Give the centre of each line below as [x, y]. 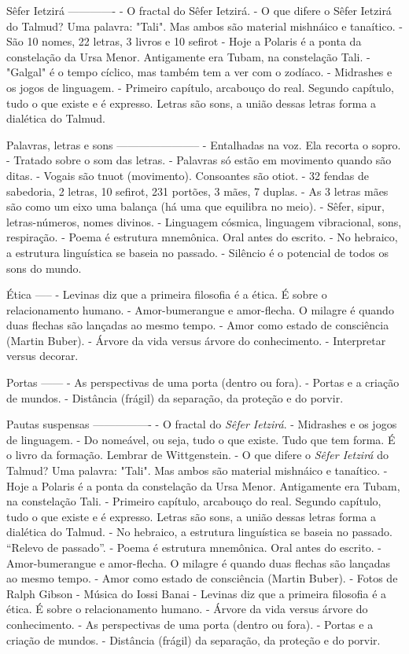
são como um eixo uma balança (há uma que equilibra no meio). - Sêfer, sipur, [195, 206]
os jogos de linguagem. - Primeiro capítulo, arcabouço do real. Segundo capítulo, [200, 87]
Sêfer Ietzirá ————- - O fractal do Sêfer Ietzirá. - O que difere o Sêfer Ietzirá [199, 10]
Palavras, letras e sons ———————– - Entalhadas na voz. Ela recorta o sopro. [204, 144]
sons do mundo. [44, 268]
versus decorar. [42, 356]
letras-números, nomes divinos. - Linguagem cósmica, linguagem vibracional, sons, [204, 221]
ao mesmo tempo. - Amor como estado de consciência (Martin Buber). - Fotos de [202, 578]
